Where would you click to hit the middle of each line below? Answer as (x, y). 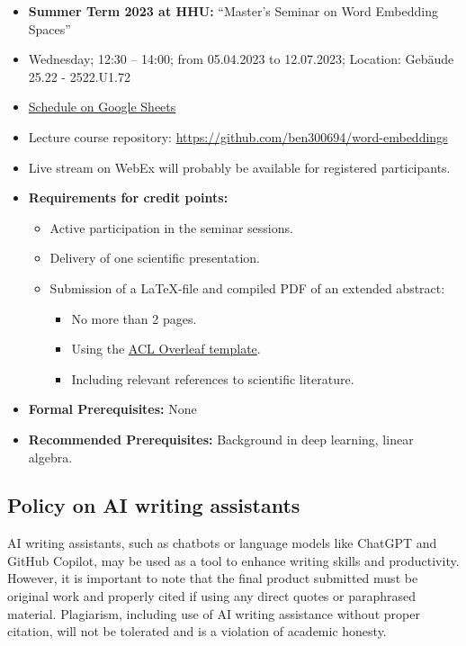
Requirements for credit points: (128, 197)
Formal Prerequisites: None (112, 409)
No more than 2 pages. (134, 318)
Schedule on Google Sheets (102, 107)
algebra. (50, 457)
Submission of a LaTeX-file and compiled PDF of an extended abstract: (247, 287)
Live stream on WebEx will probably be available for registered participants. (239, 167)
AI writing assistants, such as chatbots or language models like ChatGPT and (222, 543)
